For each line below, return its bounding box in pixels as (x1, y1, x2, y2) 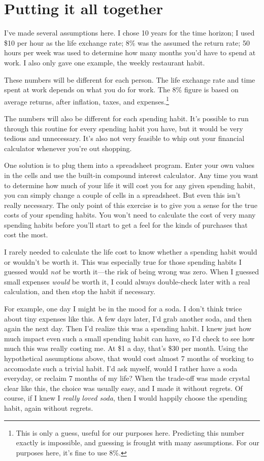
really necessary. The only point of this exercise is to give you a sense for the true (4, 199, 257, 210)
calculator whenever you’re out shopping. (4, 143, 132, 153)
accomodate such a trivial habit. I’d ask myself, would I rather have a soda (4, 363, 238, 373)
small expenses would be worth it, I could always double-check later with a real (4, 276, 250, 287)
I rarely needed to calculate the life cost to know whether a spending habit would (4, 246, 257, 257)
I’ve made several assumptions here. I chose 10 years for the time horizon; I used (4, 27, 255, 38)
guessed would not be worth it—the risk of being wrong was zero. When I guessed (4, 266, 259, 277)
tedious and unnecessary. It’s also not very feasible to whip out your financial (4, 133, 245, 144)
